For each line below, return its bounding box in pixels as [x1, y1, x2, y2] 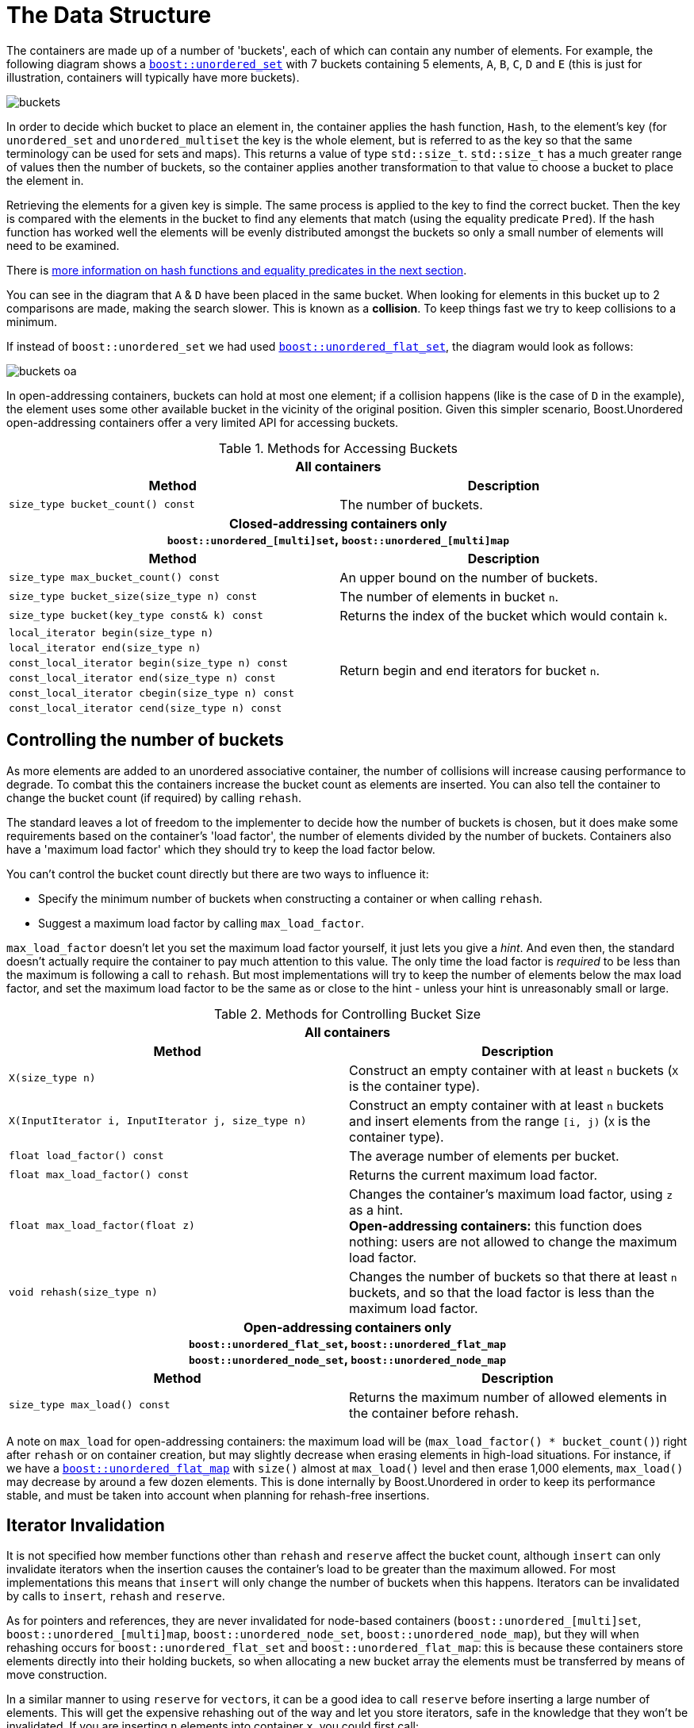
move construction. [6, 1668, 107, 1682]
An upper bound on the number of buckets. [339, 569, 598, 586]
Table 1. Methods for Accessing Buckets [218, 440, 458, 456]
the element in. [6, 173, 84, 187]
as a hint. [349, 1201, 404, 1218]
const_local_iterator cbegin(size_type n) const [9, 686, 295, 699]
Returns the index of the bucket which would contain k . [339, 607, 668, 624]
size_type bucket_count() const [9, 498, 195, 511]
